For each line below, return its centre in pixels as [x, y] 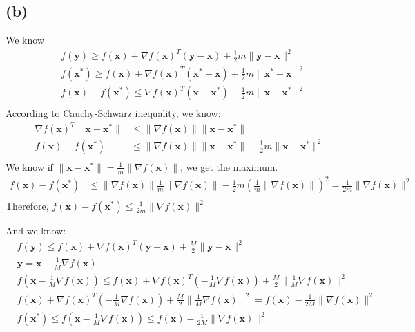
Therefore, [27, 206]
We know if [29, 166]
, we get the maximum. [229, 166]
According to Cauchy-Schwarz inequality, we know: [113, 113]
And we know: [36, 231]
